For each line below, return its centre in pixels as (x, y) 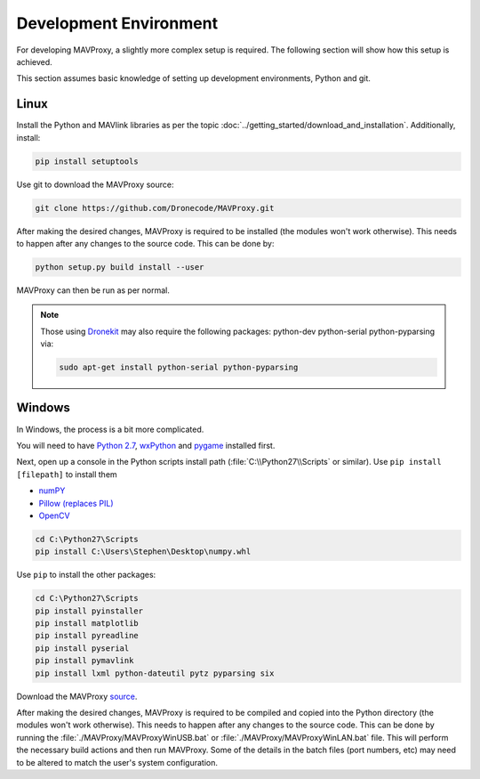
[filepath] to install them (67, 474)
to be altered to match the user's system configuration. (117, 762)
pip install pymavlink (84, 661)
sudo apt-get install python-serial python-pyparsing (179, 368)
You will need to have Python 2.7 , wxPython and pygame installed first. (146, 445)
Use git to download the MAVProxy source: (95, 184)
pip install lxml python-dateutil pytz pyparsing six (155, 673)
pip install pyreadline (87, 636)
